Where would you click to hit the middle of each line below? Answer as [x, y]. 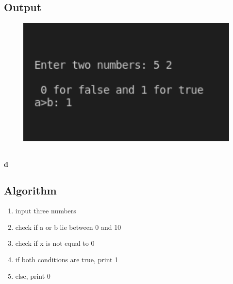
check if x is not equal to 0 [55, 243]
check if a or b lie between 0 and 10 [68, 227]
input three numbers [46, 211]
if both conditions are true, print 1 [67, 260]
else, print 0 [33, 276]
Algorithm [30, 190]
